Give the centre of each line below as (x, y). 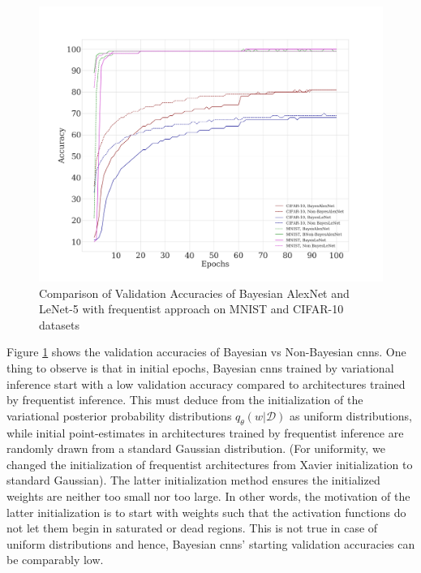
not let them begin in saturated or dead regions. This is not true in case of (192, 528)
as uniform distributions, (350, 415)
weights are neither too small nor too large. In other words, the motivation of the (208, 496)
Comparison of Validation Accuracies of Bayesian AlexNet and (194, 293)
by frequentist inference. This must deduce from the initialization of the (185, 400)
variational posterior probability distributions (119, 415)
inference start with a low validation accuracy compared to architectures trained (206, 383)
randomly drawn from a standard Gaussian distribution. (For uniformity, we (196, 448)
